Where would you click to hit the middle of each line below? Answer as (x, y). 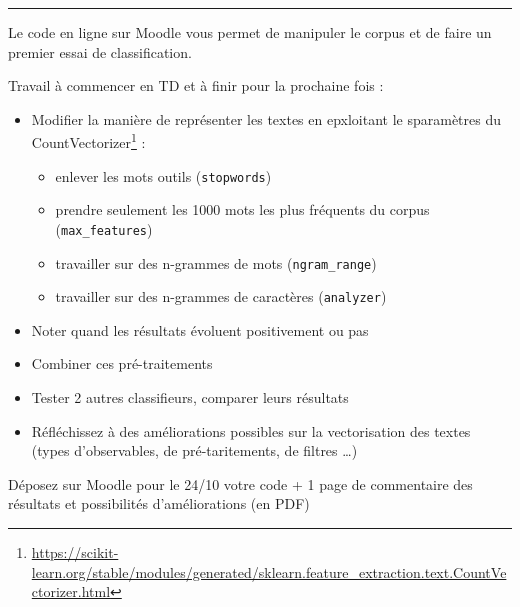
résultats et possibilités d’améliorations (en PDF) (159, 503)
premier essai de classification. (100, 51)
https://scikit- (75, 552)
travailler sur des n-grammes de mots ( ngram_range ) (216, 262)
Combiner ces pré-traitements (122, 363)
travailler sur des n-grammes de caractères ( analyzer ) (221, 296)
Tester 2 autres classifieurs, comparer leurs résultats (190, 397)
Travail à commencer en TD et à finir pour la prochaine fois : (196, 85)
